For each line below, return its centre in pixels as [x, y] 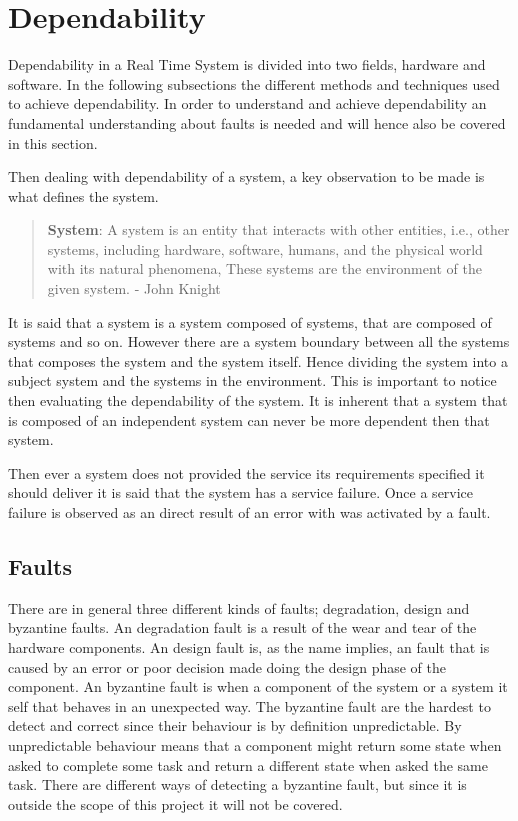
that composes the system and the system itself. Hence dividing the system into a [258, 360]
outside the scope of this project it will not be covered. [175, 803]
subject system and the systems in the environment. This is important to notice [252, 380]
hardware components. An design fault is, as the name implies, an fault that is [249, 646]
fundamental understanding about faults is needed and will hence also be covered [257, 122]
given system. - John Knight [134, 288]
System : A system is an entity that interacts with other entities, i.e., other [278, 229]
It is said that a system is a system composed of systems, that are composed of [250, 321]
